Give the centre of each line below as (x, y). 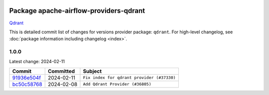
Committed (61, 71)
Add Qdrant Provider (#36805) (117, 84)
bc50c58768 (27, 84)
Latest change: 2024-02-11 (37, 62)
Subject (92, 71)
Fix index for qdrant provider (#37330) (130, 78)
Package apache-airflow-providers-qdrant (77, 11)
